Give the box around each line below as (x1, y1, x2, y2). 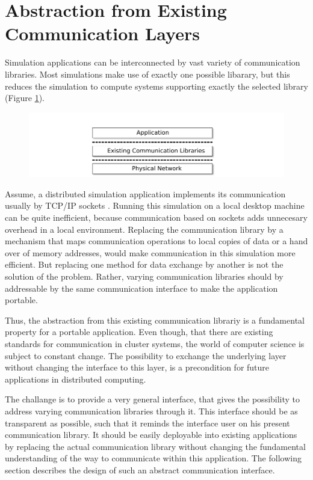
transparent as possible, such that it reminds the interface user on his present (5, 416, 290, 429)
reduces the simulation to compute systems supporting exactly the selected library (5, 79, 308, 92)
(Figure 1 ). (5, 91, 45, 104)
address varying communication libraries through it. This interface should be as (5, 404, 298, 417)
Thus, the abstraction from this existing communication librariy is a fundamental (5, 313, 305, 326)
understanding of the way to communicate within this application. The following (5, 452, 302, 464)
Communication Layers (5, 21, 200, 46)
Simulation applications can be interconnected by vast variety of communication (5, 56, 300, 69)
